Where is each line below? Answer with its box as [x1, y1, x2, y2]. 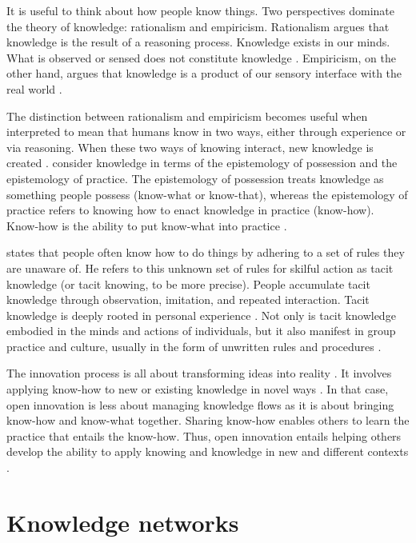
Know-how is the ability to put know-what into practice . [6, 217, 287, 234]
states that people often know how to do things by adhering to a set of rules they [6, 244, 405, 261]
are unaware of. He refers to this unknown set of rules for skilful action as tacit [6, 259, 394, 276]
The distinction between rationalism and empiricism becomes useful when [6, 107, 368, 124]
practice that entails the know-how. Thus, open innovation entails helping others [6, 427, 402, 444]
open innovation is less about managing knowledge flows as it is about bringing [6, 396, 394, 413]
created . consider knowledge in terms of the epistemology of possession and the [6, 154, 398, 171]
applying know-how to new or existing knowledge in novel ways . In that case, [6, 381, 389, 397]
